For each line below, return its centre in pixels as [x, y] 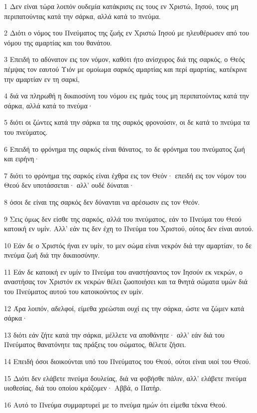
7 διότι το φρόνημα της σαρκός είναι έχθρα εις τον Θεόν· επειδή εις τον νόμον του [125, 175]
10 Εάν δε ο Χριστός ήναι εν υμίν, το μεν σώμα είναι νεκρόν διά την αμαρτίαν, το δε [128, 245]
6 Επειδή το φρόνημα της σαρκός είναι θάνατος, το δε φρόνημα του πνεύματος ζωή [125, 149]
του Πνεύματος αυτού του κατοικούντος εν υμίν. [74, 291]
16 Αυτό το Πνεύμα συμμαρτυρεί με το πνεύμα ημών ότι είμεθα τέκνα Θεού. [116, 404]
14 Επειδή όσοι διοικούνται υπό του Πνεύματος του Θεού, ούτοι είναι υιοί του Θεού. [128, 361]
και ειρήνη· [22, 159]
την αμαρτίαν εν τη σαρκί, [42, 79]
